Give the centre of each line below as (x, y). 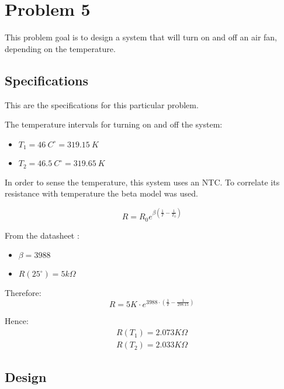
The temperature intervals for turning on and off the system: (114, 124)
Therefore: (23, 293)
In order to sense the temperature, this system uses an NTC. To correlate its (142, 182)
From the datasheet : (42, 235)
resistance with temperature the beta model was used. (101, 193)
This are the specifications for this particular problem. (102, 104)
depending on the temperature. (60, 48)
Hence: (17, 321)
